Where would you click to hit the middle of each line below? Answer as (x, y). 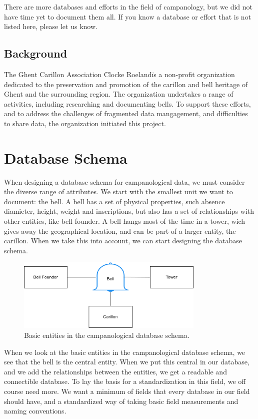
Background (36, 53)
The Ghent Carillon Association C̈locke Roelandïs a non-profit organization (119, 74)
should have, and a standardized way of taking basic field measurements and (121, 401)
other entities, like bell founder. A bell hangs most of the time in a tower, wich (125, 221)
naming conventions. (35, 411)
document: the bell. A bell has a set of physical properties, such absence (114, 201)
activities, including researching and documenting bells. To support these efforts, (127, 103)
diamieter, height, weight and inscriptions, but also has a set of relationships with (129, 211)
